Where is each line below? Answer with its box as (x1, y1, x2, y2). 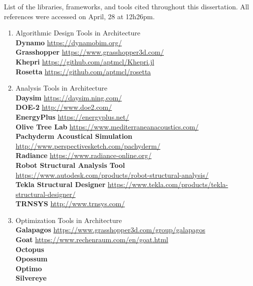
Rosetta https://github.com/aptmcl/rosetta (15, 66, 151, 76)
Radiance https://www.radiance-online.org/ (15, 150, 152, 160)
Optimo (15, 263, 42, 273)
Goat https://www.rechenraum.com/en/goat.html (15, 234, 168, 245)
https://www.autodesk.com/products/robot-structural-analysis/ (15, 169, 209, 180)
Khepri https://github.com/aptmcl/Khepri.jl (15, 56, 155, 66)
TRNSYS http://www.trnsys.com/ (15, 198, 125, 209)
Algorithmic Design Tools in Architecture (15, 28, 141, 38)
